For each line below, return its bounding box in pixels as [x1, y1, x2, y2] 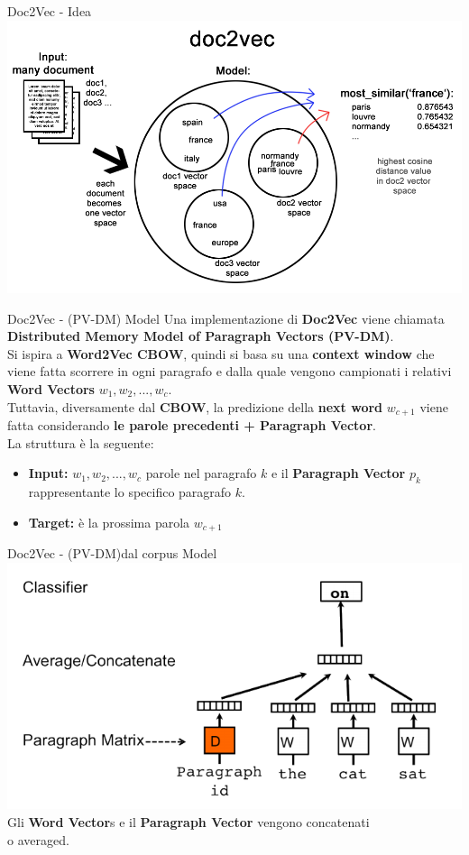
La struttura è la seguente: [7, 433, 154, 452]
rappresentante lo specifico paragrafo [28, 482, 232, 501]
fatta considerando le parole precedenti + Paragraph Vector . [7, 416, 376, 434]
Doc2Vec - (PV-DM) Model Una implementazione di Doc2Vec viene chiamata [7, 308, 445, 327]
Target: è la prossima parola [28, 512, 190, 531]
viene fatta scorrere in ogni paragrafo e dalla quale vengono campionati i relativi [7, 362, 452, 381]
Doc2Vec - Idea [7, 2, 92, 20]
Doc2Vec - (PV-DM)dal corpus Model [7, 544, 217, 563]
